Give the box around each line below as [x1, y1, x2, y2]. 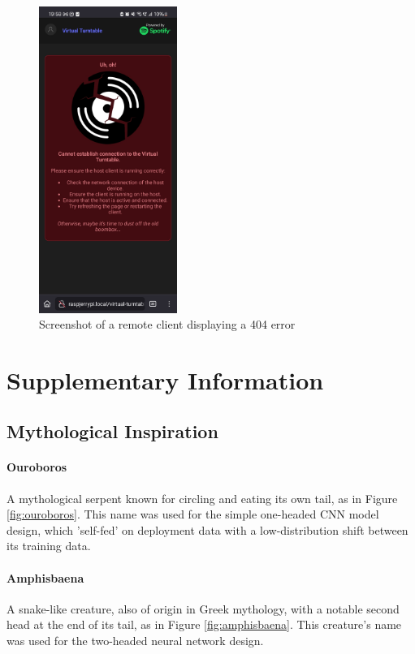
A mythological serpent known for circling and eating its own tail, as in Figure [6, 489, 398, 506]
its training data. [6, 537, 91, 554]
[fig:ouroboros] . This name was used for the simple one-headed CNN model [6, 506, 379, 523]
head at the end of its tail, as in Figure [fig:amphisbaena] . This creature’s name [6, 616, 402, 633]
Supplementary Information [6, 363, 324, 396]
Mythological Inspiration [6, 419, 218, 444]
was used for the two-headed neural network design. [6, 632, 264, 649]
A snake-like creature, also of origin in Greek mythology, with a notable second [6, 600, 400, 617]
